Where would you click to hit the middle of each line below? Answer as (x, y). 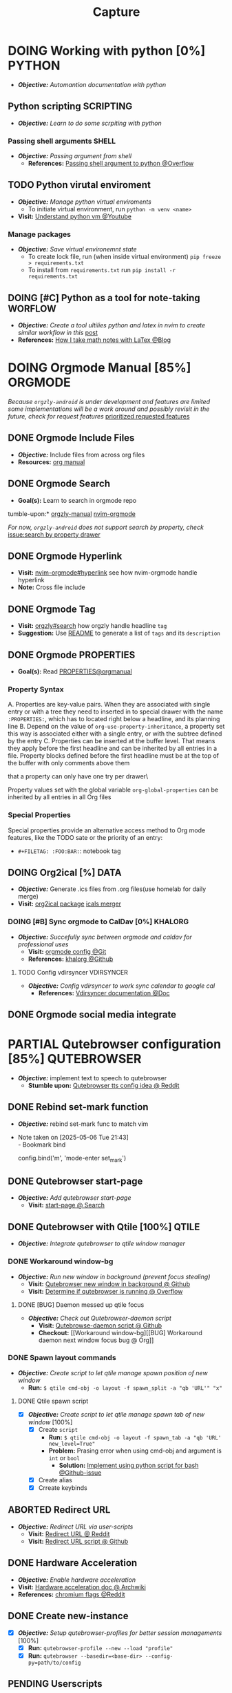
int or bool (64, 1457)
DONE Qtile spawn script (53, 1401)
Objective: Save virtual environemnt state (77, 249)
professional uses (43, 944)
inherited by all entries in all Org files (60, 797)
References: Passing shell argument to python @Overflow (111, 164)
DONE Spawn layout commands (62, 1358)
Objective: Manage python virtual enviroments (85, 202)
